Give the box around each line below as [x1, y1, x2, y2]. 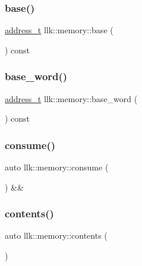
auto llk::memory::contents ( [5, 229, 108, 242]
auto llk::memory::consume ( [5, 161, 109, 173]
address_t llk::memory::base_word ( [5, 92, 138, 104]
